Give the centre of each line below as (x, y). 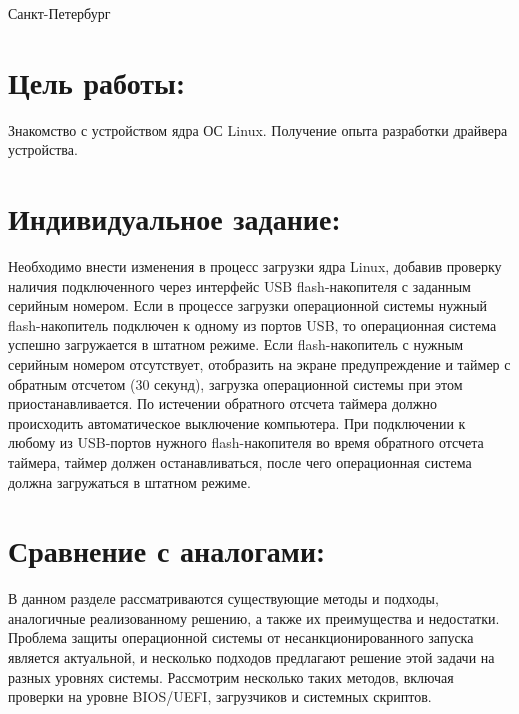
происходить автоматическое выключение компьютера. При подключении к (237, 422)
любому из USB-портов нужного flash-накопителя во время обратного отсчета (246, 442)
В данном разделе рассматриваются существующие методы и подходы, (223, 598)
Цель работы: (96, 81)
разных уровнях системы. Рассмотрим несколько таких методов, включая (231, 676)
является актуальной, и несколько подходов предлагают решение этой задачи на (251, 657)
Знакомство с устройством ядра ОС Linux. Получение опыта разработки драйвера (258, 129)
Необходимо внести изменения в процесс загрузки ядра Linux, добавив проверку (255, 266)
